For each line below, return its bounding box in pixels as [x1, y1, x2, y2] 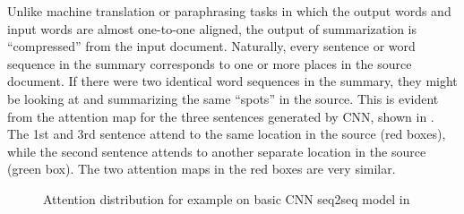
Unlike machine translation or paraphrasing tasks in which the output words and [7, 2, 451, 20]
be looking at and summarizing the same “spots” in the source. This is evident [7, 89, 439, 107]
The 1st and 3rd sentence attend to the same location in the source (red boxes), [7, 124, 446, 143]
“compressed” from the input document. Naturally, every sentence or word [7, 37, 416, 56]
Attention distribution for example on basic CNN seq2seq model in [43, 189, 410, 208]
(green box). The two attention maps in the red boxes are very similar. [7, 159, 396, 178]
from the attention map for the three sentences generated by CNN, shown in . [7, 107, 434, 125]
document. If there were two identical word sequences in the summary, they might [7, 72, 458, 90]
